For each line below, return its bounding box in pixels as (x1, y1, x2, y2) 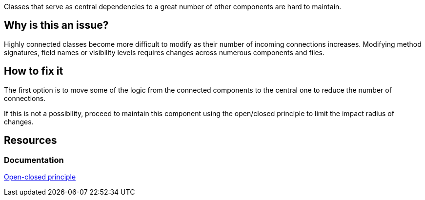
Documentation (4, 155, 64, 165)
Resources (4, 134, 57, 147)
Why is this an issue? (4, 19, 109, 32)
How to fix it (4, 65, 63, 78)
